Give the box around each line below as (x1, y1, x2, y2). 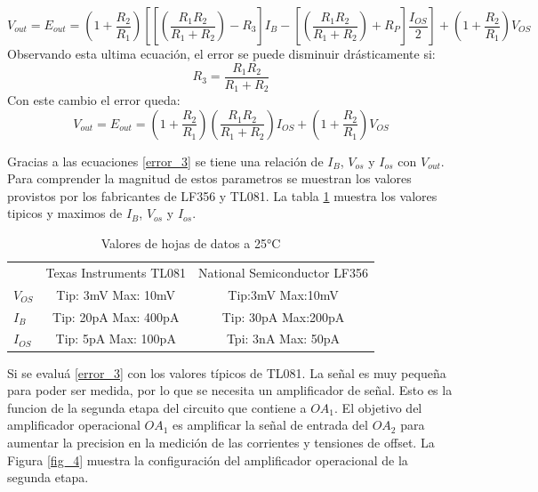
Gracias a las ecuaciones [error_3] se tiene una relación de (7, 151, 324, 170)
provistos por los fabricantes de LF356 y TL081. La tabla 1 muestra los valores (7, 186, 438, 205)
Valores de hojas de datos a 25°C (100, 234, 281, 253)
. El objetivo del (334, 398, 422, 416)
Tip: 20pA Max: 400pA (52, 307, 180, 326)
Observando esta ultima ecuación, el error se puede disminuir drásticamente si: (7, 44, 436, 62)
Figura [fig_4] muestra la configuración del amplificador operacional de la (7, 450, 408, 469)
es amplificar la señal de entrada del (173, 415, 368, 434)
